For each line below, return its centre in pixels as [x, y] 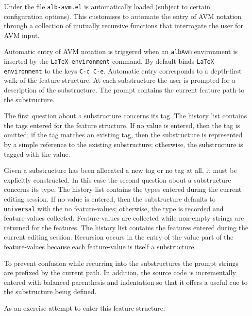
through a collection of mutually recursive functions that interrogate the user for [124, 26]
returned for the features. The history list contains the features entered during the [126, 227]
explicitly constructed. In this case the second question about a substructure [118, 179]
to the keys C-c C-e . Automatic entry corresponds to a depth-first [143, 70]
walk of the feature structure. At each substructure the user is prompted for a [120, 80]
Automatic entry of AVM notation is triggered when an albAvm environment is [121, 51]
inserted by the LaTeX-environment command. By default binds [99, 61]
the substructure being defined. [50, 291]
